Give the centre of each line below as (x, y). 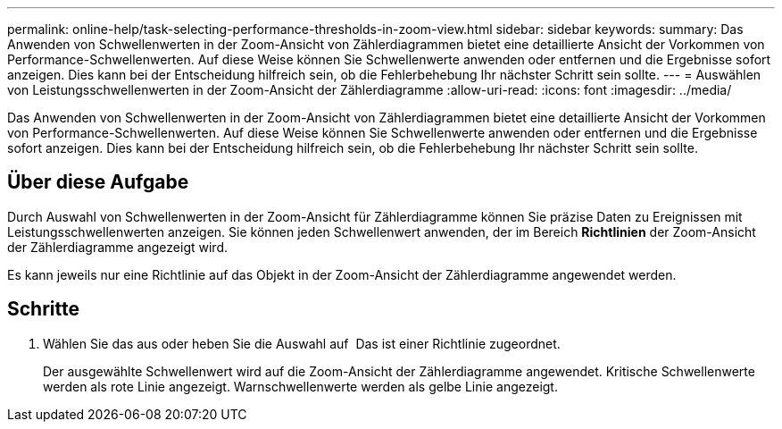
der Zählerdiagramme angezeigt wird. (117, 247)
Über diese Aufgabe (98, 182)
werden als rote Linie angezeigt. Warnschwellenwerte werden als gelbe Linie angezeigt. (300, 386)
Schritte (43, 309)
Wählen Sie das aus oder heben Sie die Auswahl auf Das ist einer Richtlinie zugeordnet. (302, 343)
